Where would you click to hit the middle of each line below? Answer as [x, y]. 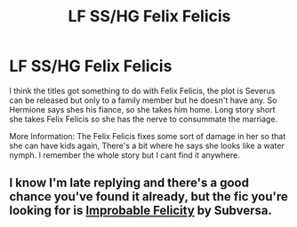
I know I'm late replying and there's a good [129, 183]
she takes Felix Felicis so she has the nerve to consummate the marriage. [144, 119]
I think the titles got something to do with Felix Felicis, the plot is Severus [142, 90]
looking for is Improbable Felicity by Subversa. [141, 211]
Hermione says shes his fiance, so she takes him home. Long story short [142, 109]
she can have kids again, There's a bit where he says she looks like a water [147, 145]
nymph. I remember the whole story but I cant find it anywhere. [124, 155]
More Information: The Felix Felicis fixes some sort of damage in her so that [148, 136]
